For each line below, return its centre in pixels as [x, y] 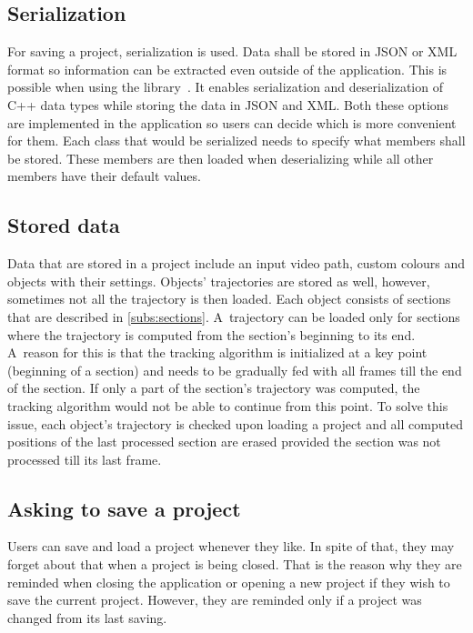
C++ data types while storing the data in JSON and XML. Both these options [228, 104]
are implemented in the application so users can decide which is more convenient [232, 122]
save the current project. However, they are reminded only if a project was [215, 600]
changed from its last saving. [87, 617]
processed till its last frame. [85, 459]
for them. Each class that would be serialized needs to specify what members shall [236, 141]
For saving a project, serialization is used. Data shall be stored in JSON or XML [232, 51]
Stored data [64, 225]
